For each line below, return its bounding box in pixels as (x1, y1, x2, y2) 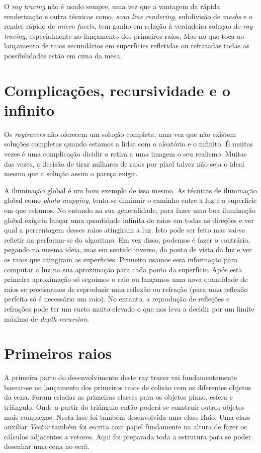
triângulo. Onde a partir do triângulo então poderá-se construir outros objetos (4, 402, 245, 412)
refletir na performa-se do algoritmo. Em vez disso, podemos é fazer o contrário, (4, 234, 250, 245)
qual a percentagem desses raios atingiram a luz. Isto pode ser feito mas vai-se (4, 224, 245, 235)
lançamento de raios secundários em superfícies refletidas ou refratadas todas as (4, 40, 249, 51)
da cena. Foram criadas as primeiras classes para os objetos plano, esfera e (4, 392, 233, 402)
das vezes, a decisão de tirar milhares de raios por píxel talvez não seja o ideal (4, 158, 244, 169)
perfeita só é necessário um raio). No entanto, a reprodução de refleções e (4, 293, 230, 304)
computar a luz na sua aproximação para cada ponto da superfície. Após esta (4, 264, 242, 274)
